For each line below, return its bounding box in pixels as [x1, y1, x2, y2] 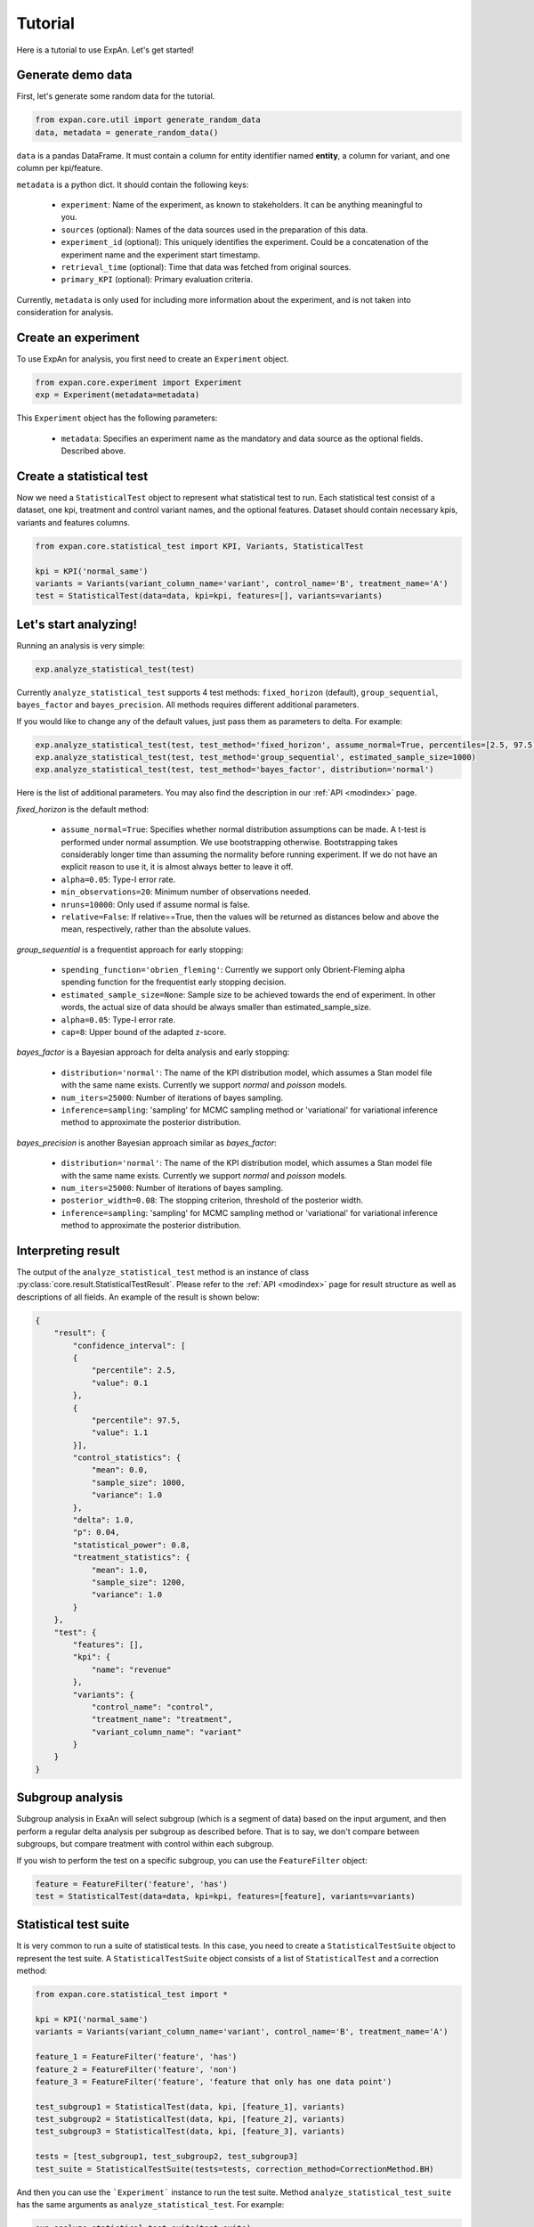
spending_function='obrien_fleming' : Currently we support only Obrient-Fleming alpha [61, 965, 405, 975]
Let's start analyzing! [16, 616, 138, 632]
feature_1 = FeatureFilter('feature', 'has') [35, 2052, 238, 2062]
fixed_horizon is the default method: [16, 804, 149, 814]
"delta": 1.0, [72, 1515, 134, 1525]
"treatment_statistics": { [72, 1553, 190, 1562]
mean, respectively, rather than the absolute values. [61, 924, 251, 934]
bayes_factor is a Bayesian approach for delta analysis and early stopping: [16, 1047, 290, 1057]
